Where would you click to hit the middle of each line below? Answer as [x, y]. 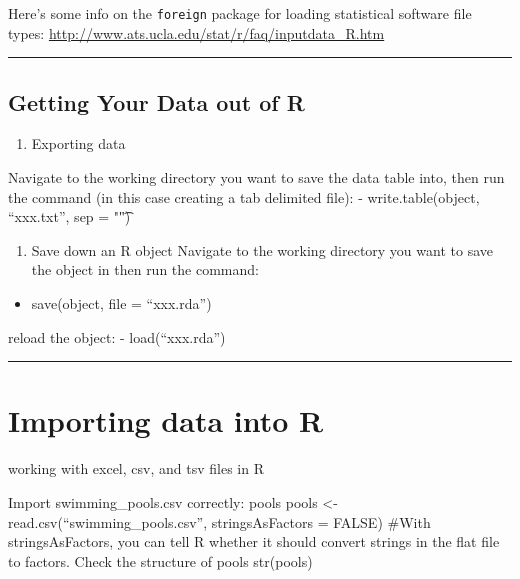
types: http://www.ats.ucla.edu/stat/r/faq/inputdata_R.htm [196, 32]
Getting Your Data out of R [156, 101]
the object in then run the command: [145, 269]
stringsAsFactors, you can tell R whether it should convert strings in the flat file [254, 541]
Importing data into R [166, 420]
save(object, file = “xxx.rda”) [121, 303]
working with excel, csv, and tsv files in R [136, 468]
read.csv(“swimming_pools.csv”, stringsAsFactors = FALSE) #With [219, 521]
